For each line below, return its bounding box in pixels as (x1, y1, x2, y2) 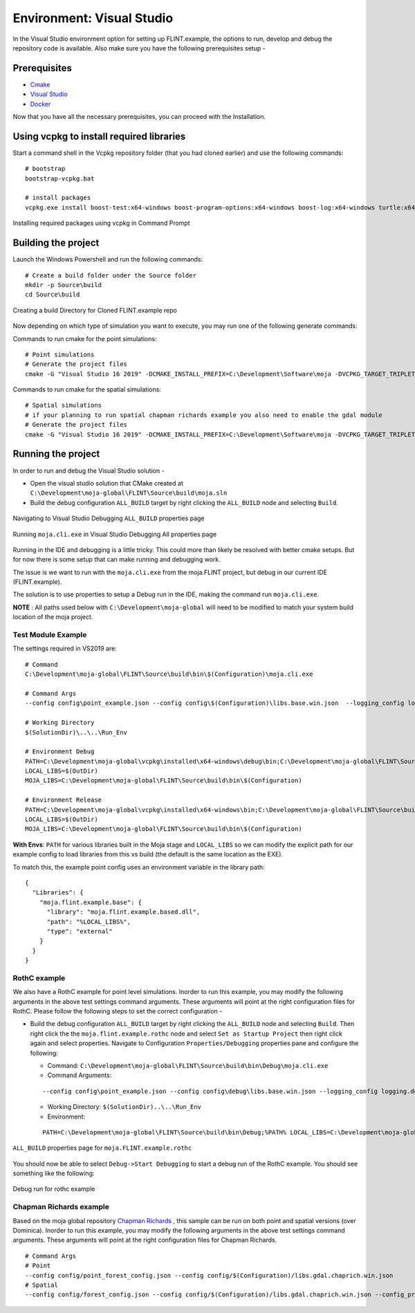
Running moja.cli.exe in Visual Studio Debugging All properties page (12, 530, 217, 538)
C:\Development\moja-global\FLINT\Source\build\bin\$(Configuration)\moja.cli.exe (25, 670, 313, 678)
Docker (30, 100, 51, 108)
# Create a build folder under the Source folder (25, 271, 197, 279)
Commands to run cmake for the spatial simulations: (12, 385, 162, 394)
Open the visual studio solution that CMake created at (30, 479, 183, 487)
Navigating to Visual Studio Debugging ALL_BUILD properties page (12, 514, 205, 522)
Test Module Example (12, 630, 87, 639)
